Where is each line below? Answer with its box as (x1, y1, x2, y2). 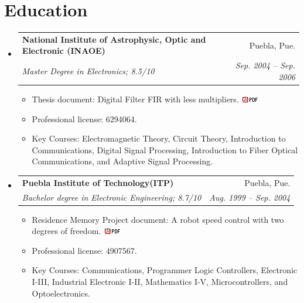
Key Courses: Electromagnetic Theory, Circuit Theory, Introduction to (32, 132, 286, 144)
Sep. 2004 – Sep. (235, 59, 295, 71)
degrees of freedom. (32, 225, 101, 237)
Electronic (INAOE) (22, 44, 105, 57)
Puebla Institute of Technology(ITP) (22, 176, 174, 188)
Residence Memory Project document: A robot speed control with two (32, 213, 284, 225)
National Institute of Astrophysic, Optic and (22, 33, 206, 45)
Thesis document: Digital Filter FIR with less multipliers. (32, 93, 239, 105)
